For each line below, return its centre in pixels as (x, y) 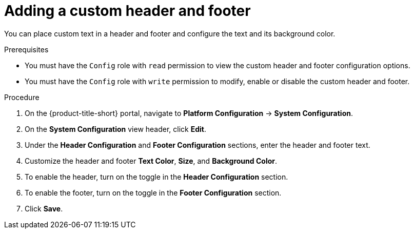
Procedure (22, 97)
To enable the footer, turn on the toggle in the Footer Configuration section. (153, 192)
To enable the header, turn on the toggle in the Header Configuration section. (156, 177)
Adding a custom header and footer (127, 11)
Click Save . (44, 208)
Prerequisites (26, 49)
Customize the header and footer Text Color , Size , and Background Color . (151, 161)
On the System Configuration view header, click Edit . (116, 129)
